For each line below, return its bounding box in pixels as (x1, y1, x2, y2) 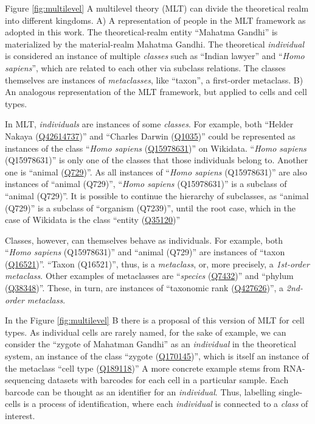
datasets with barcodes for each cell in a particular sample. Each (47, 373, 289, 386)
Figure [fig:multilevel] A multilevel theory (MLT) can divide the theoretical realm (5, 2, 309, 14)
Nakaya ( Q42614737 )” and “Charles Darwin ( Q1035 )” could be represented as (5, 129, 296, 142)
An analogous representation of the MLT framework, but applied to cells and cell (5, 85, 307, 98)
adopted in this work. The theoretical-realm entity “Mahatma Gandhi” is (5, 26, 278, 38)
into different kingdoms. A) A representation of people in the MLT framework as (5, 13, 306, 26)
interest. (5, 409, 35, 422)
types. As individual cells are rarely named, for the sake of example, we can (5, 325, 286, 338)
